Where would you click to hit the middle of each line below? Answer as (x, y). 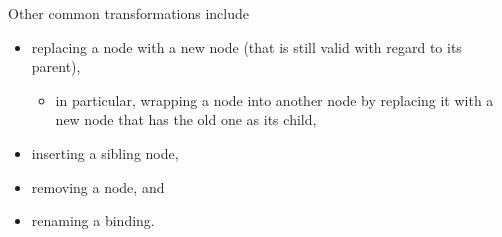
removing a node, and (98, 186)
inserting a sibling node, (105, 152)
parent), (56, 66)
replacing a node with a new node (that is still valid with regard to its (246, 46)
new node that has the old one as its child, (186, 119)
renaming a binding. (93, 220)
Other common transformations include (129, 13)
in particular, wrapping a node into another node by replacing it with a (274, 99)
